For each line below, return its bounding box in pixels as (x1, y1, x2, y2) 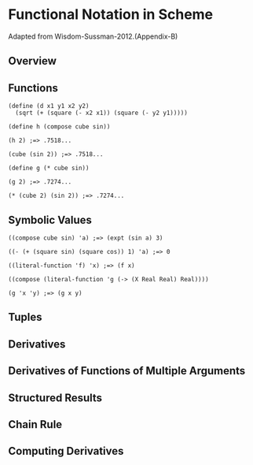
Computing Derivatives (8, 445, 124, 458)
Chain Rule (8, 418, 63, 431)
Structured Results (8, 391, 103, 404)
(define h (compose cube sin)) (8, 123, 111, 131)
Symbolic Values (8, 213, 93, 226)
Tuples (8, 311, 42, 324)
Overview (8, 54, 57, 68)
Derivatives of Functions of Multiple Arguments (8, 364, 246, 378)
